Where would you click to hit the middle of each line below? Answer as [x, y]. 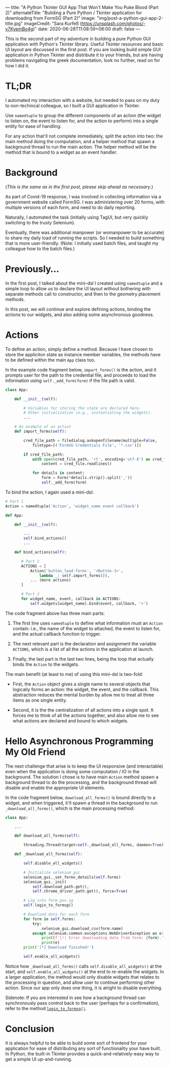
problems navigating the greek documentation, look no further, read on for [83, 60]
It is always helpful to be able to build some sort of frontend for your [76, 1043]
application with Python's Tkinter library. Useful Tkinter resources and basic [84, 44]
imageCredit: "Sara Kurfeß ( [53, 23]
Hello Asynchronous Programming [79, 741]
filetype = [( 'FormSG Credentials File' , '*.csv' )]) [87, 445]
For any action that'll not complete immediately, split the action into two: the [84, 136]
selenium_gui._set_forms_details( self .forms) [72, 877]
